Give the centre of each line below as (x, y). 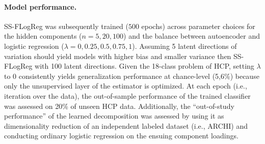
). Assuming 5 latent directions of (184, 46)
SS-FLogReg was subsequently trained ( (66, 26)
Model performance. (41, 6)
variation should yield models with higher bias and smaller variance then (118, 56)
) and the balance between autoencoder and (192, 36)
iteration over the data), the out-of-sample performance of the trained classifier (127, 95)
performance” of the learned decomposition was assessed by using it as (114, 116)
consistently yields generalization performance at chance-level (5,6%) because (139, 76)
